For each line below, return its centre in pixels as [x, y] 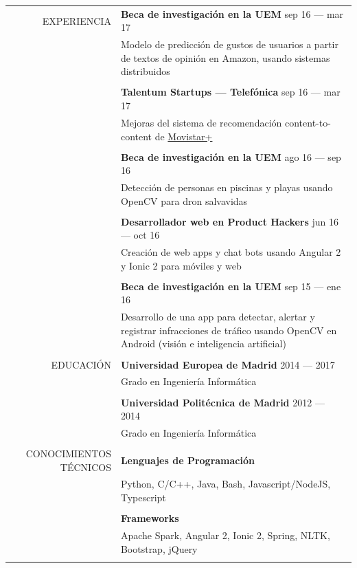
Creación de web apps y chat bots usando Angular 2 [231, 252]
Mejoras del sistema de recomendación [201, 122]
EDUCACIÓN [81, 364]
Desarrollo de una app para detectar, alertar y [218, 317]
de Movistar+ [184, 136]
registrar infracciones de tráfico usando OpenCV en [229, 330]
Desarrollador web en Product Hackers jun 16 [230, 221]
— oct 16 [140, 235]
